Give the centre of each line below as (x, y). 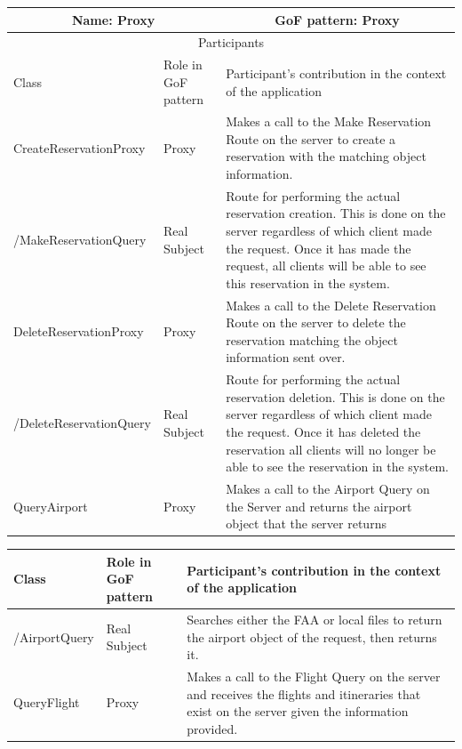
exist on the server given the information (298, 711)
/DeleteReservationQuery (82, 423)
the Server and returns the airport (319, 506)
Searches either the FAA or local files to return (315, 619)
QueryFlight (47, 702)
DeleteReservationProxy (79, 331)
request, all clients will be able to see (326, 266)
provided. (212, 728)
